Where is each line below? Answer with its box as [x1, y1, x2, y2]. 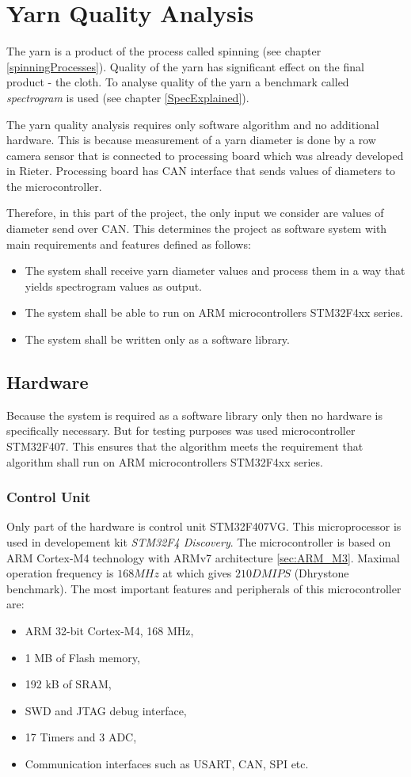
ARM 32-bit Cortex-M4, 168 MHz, [25, 622, 194, 638]
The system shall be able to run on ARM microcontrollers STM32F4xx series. [25, 304, 403, 321]
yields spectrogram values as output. [25, 277, 203, 294]
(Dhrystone [294, 565, 349, 581]
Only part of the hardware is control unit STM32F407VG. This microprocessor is [6, 518, 401, 535]
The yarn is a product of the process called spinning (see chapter [6, 43, 322, 59]
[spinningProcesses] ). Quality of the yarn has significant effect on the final [6, 58, 364, 74]
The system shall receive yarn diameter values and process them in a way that [25, 262, 405, 279]
